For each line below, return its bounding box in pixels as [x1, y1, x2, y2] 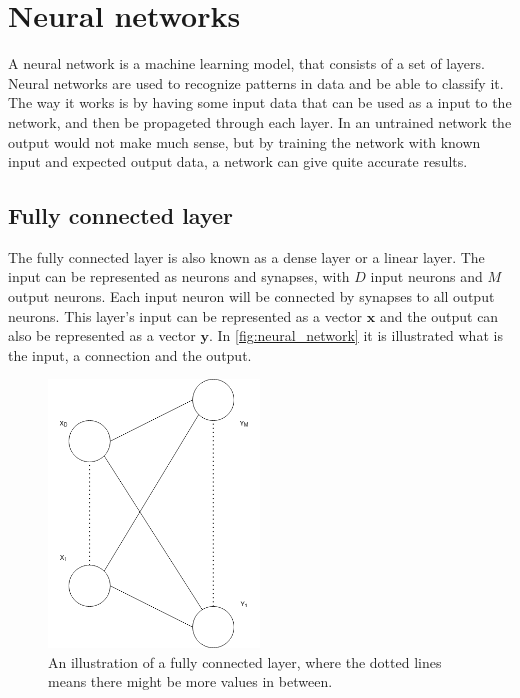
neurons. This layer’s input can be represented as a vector [8, 305, 363, 326]
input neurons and [370, 266, 483, 287]
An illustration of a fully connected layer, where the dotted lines [48, 651, 442, 672]
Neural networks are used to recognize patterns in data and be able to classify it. [8, 72, 504, 93]
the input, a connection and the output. [8, 344, 252, 365]
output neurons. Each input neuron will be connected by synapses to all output [8, 286, 495, 307]
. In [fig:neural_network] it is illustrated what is [208, 325, 503, 346]
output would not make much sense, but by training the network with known [8, 131, 481, 152]
